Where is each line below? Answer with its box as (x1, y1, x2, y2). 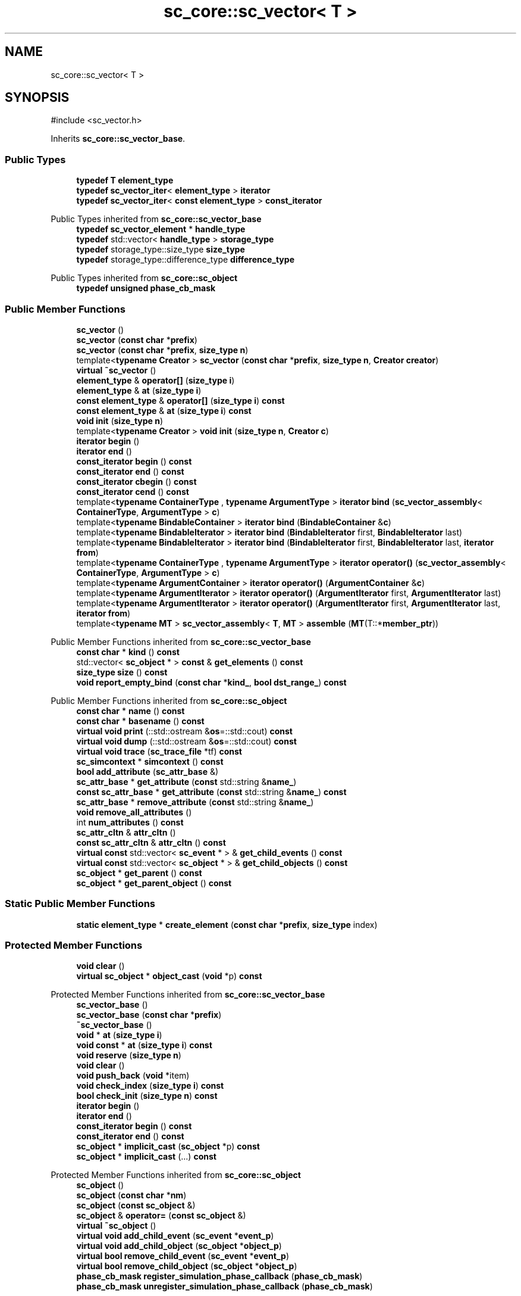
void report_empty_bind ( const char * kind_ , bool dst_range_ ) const (76, 677, 347, 687)
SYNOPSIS (5, 90, 70, 105)
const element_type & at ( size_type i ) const (76, 405, 252, 416)
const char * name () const (76, 705, 185, 716)
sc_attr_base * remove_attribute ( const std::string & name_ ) (76, 796, 314, 807)
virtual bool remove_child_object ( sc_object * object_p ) (76, 1261, 297, 1272)
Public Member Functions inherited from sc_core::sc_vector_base (51, 636, 311, 647)
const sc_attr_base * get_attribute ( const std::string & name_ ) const (76, 786, 347, 797)
